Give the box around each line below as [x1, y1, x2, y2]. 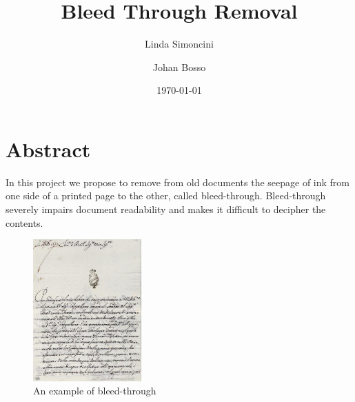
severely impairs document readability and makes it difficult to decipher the [6, 202, 326, 217]
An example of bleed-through [33, 383, 156, 398]
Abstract [6, 134, 91, 163]
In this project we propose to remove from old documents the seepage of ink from [6, 174, 350, 189]
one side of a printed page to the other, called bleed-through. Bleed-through [6, 188, 326, 203]
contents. [6, 215, 43, 230]
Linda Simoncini [145, 37, 214, 51]
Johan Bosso [152, 59, 206, 74]
